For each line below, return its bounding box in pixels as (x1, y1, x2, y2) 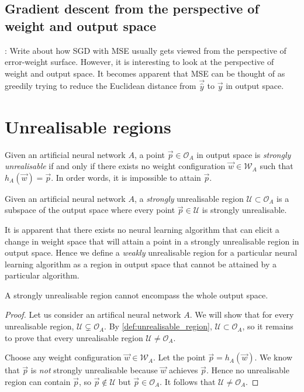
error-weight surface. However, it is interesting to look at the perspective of (5, 56, 274, 68)
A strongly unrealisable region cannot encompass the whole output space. (5, 288, 268, 301)
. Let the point (153, 351, 206, 363)
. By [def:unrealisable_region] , (104, 320, 212, 332)
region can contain (5, 375, 71, 387)
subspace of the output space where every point (5, 204, 175, 216)
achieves (168, 364, 198, 376)
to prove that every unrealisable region (5, 331, 143, 343)
